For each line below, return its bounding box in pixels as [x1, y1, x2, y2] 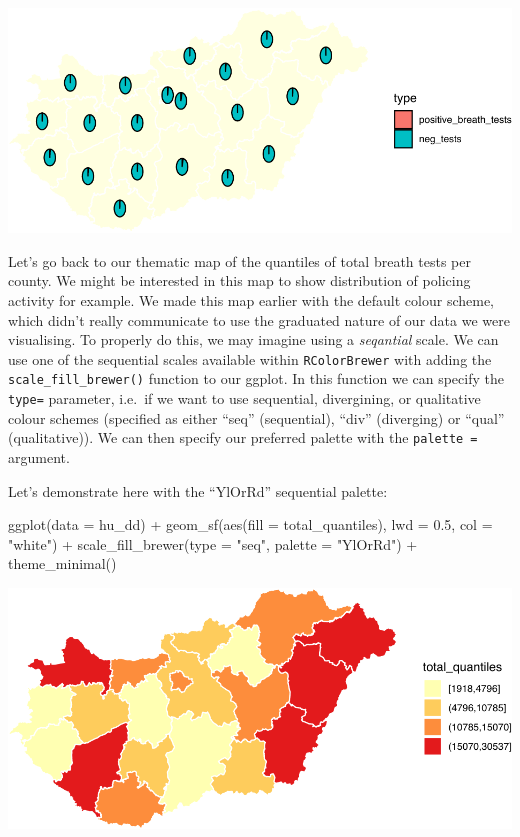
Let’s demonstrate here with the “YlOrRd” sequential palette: [8, 480, 388, 501]
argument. [8, 447, 70, 468]
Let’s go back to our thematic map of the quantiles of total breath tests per [8, 250, 471, 271]
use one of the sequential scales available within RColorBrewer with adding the [8, 348, 492, 369]
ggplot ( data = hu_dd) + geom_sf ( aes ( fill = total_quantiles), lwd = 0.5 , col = [8, 514, 493, 535]
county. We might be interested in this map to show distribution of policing [8, 270, 471, 291]
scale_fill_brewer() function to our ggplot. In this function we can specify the [8, 368, 504, 389]
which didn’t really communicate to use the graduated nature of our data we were [8, 309, 510, 330]
